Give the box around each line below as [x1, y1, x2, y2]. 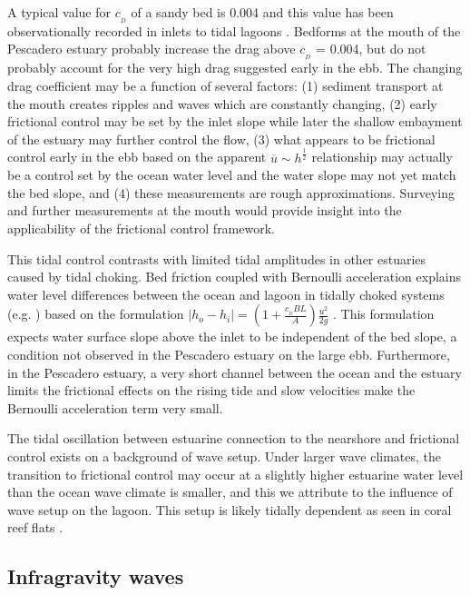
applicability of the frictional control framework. [7, 219, 275, 238]
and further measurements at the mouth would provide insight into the [7, 201, 402, 220]
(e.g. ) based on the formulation [7, 304, 184, 323]
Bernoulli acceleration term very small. [7, 398, 223, 417]
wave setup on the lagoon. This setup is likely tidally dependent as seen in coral [7, 500, 452, 519]
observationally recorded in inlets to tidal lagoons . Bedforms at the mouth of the [7, 21, 461, 40]
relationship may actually [311, 147, 453, 166]
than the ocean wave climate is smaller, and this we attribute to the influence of [7, 482, 453, 501]
